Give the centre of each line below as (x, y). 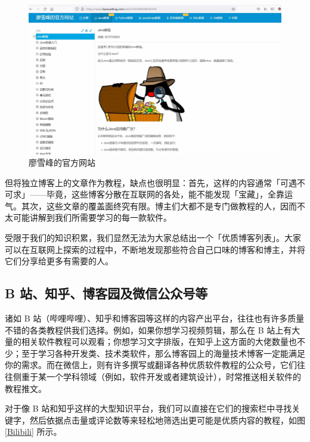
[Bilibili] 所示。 (33, 432)
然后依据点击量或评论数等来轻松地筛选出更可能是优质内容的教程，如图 (167, 420)
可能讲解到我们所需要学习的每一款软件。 (92, 217)
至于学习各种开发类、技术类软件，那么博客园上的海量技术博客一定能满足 (163, 353)
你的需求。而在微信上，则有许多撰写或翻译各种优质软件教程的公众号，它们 (151, 365)
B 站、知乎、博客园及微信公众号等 (106, 293)
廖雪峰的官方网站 (62, 163)
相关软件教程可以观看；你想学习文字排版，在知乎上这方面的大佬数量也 (159, 341)
